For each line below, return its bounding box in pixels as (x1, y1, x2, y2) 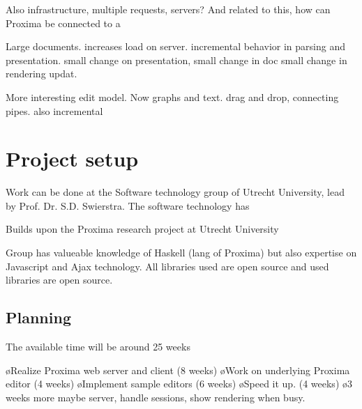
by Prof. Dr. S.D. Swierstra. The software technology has (6, 198, 250, 213)
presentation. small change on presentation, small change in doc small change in (6, 52, 347, 67)
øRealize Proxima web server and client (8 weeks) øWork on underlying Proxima (6, 362, 350, 377)
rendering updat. (6, 66, 77, 81)
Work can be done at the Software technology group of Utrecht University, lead (6, 185, 345, 199)
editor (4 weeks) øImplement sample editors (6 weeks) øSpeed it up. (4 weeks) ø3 (6, 376, 352, 391)
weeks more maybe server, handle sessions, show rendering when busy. (6, 389, 306, 404)
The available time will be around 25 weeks (6, 339, 190, 354)
